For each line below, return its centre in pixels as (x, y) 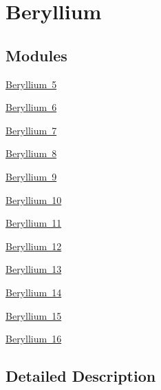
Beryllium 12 (34, 246)
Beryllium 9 (31, 176)
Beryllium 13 (34, 269)
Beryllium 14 (34, 292)
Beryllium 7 (31, 130)
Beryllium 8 (31, 153)
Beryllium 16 (34, 339)
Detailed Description (81, 376)
